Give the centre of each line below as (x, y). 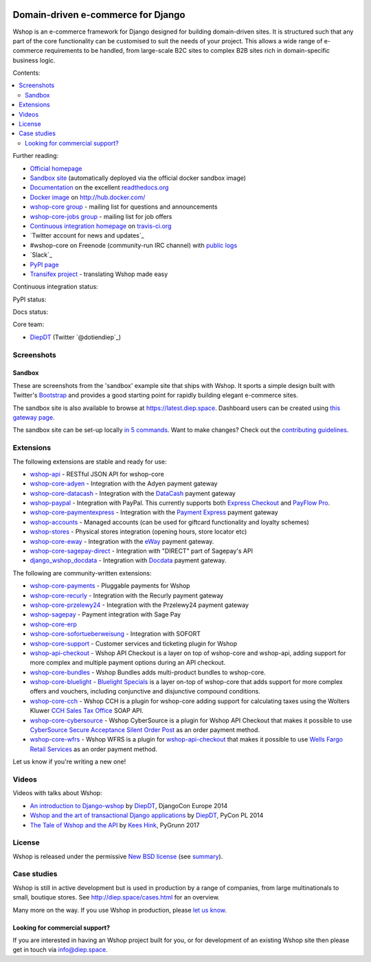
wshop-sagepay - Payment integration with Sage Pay (105, 615)
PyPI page (44, 264)
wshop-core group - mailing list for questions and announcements (124, 207)
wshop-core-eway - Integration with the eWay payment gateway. (122, 541)
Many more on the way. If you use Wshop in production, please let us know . (120, 910)
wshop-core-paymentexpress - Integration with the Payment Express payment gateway (154, 512)
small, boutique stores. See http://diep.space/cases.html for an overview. (116, 897)
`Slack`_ (41, 255)
